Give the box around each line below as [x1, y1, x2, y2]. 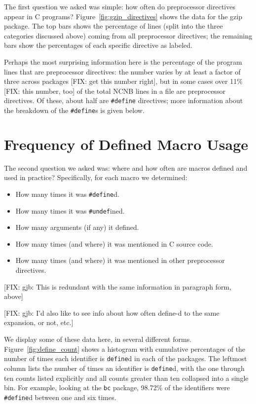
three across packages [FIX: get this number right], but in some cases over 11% [4, 76, 243, 86]
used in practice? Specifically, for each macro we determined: [4, 172, 187, 183]
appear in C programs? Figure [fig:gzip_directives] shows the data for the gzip [4, 11, 242, 21]
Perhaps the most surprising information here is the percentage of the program [4, 56, 242, 67]
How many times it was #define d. [15, 188, 119, 199]
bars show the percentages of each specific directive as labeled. [4, 40, 192, 50]
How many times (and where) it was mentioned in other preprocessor [15, 255, 225, 265]
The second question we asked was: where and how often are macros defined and [4, 162, 248, 173]
